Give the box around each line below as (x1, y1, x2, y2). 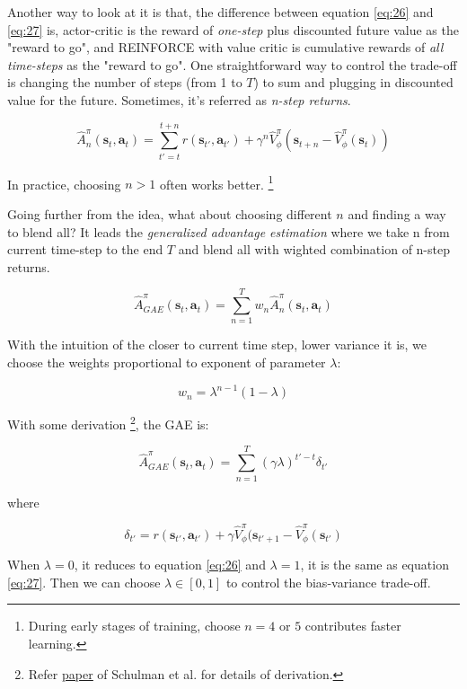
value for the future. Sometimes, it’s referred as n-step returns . (7, 90, 351, 109)
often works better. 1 (159, 172, 274, 193)
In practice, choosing (7, 174, 121, 193)
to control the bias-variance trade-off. (225, 572, 431, 591)
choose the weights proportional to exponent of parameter (7, 353, 326, 372)
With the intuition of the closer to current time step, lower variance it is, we (7, 335, 427, 354)
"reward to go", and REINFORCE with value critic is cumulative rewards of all (7, 38, 444, 57)
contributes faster (304, 616, 401, 635)
